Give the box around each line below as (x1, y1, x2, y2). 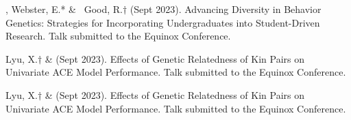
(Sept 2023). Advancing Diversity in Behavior (130, 2, 322, 16)
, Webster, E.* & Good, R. (5, 2, 123, 16)
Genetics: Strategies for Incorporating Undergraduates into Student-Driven (5, 15, 320, 29)
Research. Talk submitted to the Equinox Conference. (5, 29, 231, 43)
